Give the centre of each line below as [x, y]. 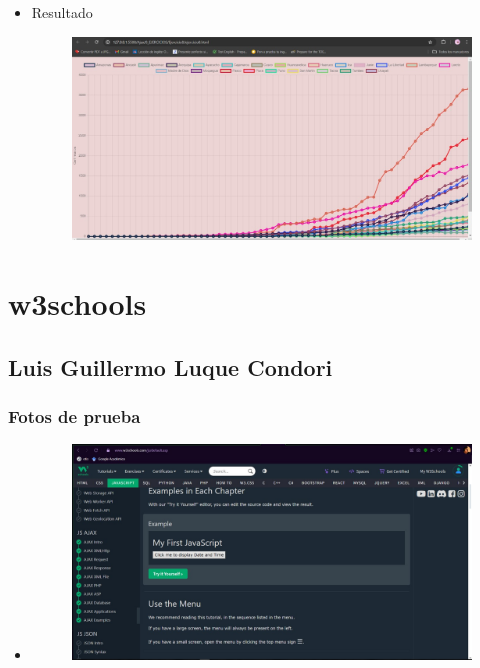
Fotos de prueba [74, 415]
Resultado [62, 12]
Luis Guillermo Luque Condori [170, 366]
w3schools [77, 302]
